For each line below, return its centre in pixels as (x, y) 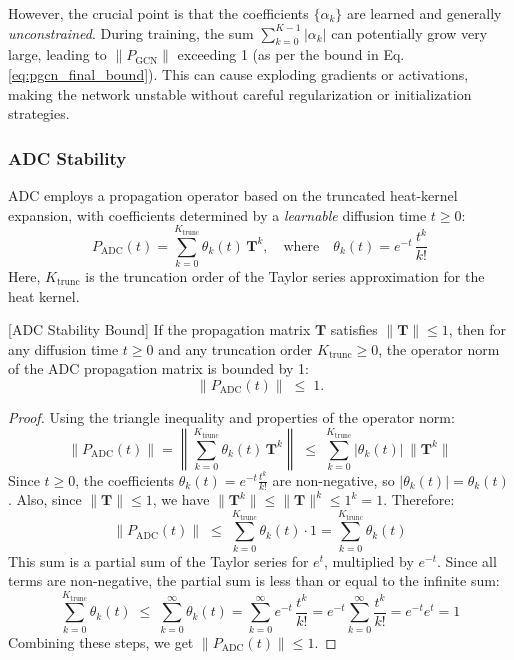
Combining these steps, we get (101, 641)
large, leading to (57, 54)
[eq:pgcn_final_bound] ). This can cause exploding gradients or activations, (238, 73)
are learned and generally (424, 13)
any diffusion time (63, 348)
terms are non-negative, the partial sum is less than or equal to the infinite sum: (254, 580)
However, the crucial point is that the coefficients (158, 13)
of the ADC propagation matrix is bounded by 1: (158, 368)
